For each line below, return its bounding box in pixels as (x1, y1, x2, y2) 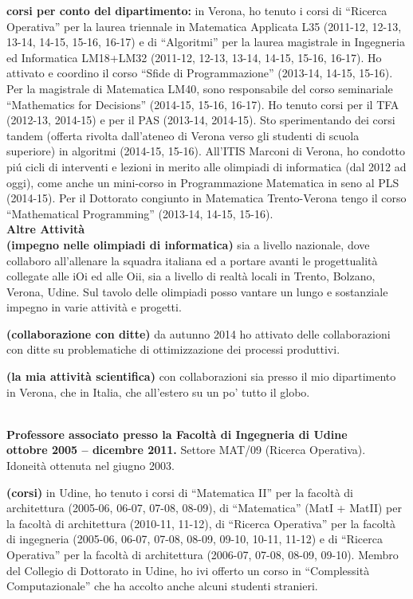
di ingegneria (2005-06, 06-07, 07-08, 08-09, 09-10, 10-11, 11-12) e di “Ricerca (6, 530, 383, 547)
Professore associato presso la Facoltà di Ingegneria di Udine (6, 425, 348, 442)
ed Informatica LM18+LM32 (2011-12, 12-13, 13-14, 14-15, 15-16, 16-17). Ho (6, 49, 382, 65)
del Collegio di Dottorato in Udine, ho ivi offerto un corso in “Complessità (6, 562, 370, 578)
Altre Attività (6, 221, 85, 237)
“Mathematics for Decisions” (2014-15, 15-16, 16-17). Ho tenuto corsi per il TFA (6, 96, 399, 112)
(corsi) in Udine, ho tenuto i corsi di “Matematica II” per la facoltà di (6, 484, 354, 500)
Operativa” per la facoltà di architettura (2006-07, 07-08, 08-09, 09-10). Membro (6, 546, 399, 562)
